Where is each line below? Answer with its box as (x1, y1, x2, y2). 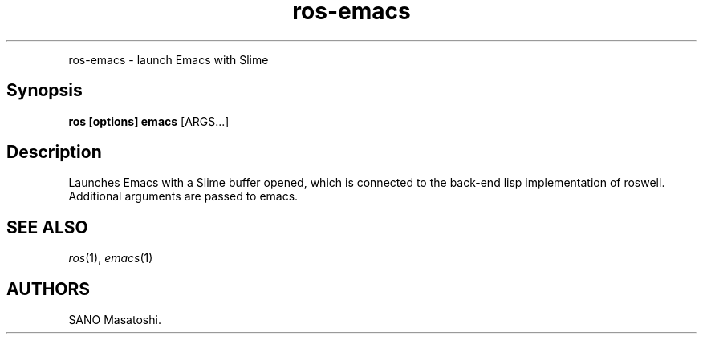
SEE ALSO (6, 217, 88, 237)
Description (6, 142, 102, 163)
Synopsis (6, 80, 83, 101)
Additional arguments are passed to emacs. (68, 189, 299, 204)
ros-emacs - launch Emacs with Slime (68, 52, 269, 67)
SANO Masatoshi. (68, 313, 161, 327)
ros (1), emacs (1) (68, 251, 153, 265)
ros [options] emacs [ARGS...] (68, 114, 230, 128)
